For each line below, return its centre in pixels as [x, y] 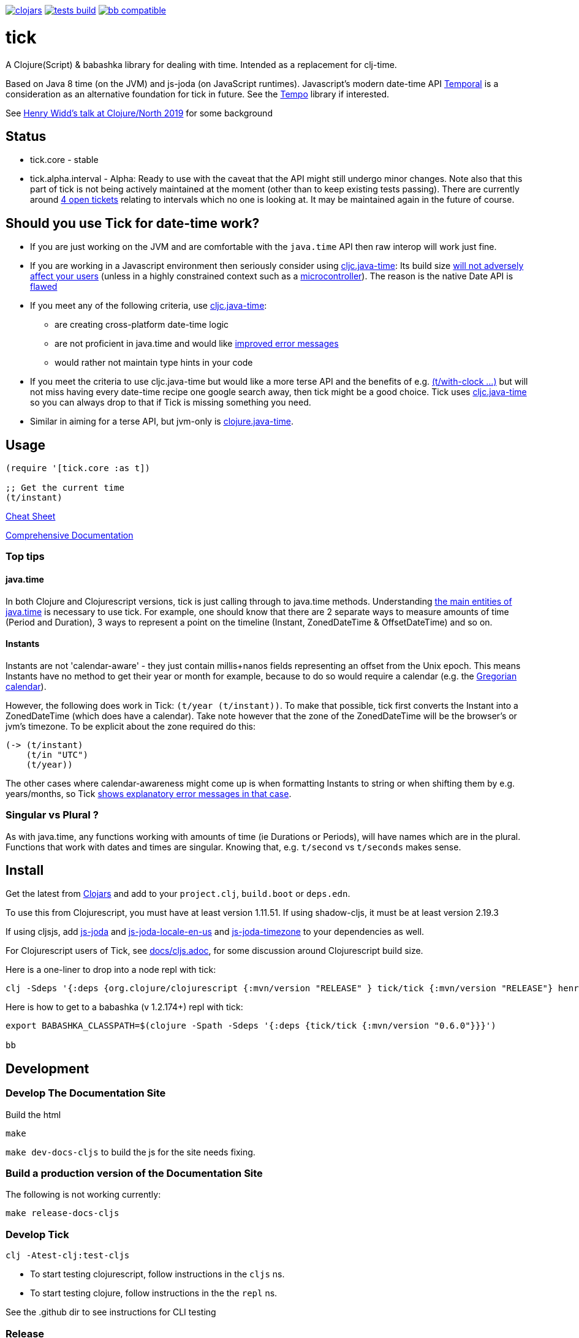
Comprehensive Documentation [70, 535]
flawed [44, 287]
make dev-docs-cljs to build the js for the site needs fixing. [131, 1152]
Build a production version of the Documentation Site [134, 1174]
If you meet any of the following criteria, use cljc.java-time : [149, 306]
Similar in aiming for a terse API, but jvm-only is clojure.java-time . [162, 421]
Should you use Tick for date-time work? [133, 223]
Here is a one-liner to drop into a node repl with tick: [111, 970]
